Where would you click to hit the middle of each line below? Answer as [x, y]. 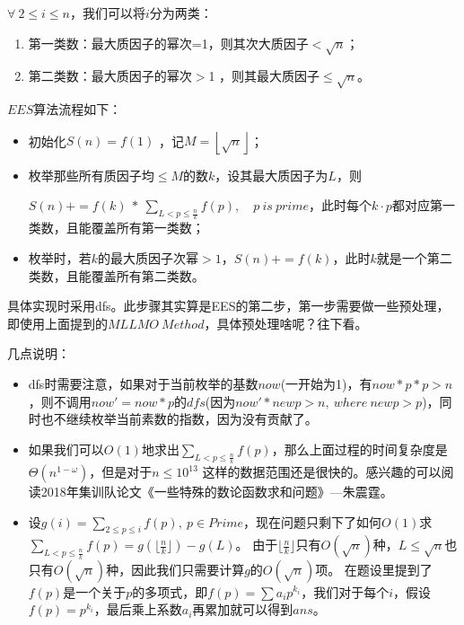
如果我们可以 [66, 449]
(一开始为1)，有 [326, 384]
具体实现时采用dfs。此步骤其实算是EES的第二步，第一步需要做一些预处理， [228, 306]
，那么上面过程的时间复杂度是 [359, 449]
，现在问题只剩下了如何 [313, 521]
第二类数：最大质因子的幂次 [110, 76]
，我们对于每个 [345, 591]
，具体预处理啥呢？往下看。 [286, 323]
